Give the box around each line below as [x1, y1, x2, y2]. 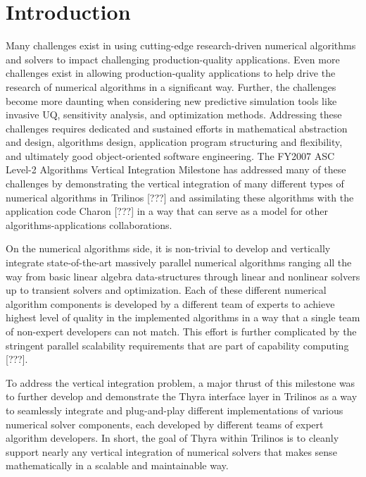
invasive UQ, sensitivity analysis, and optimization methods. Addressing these [6, 107, 342, 122]
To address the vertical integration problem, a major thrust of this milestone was [6, 375, 355, 390]
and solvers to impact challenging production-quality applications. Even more [6, 51, 340, 66]
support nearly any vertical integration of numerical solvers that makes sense [6, 444, 337, 459]
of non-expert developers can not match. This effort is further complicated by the [6, 324, 357, 338]
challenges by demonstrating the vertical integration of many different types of [6, 176, 344, 191]
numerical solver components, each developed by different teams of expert [6, 416, 324, 431]
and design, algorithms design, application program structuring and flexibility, [6, 135, 343, 149]
